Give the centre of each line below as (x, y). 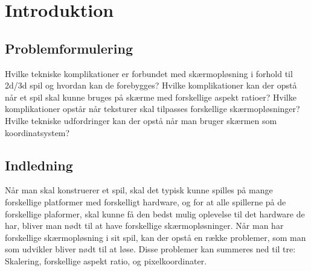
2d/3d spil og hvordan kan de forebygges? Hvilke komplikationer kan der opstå (151, 85)
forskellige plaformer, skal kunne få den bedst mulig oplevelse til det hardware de (155, 213)
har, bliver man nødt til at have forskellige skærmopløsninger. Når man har (144, 226)
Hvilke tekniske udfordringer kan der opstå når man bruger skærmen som (141, 120)
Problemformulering (69, 48)
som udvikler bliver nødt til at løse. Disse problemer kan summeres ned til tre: (150, 249)
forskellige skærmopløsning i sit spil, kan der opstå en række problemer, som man (155, 237)
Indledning (39, 165)
